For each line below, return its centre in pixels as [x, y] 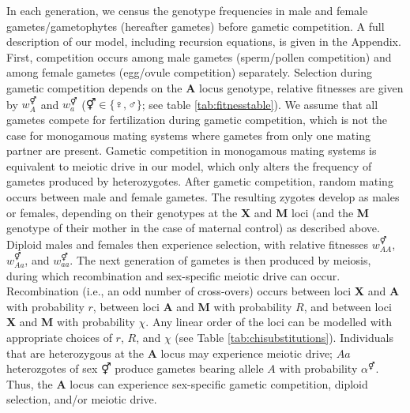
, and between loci [348, 306]
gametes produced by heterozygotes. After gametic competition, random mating [200, 181]
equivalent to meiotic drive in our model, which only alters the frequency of [189, 165]
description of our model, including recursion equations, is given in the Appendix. [204, 41]
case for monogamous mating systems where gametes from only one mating [188, 135]
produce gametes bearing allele [189, 368]
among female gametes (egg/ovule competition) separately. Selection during [189, 72]
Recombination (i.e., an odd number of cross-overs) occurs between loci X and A [203, 291]
